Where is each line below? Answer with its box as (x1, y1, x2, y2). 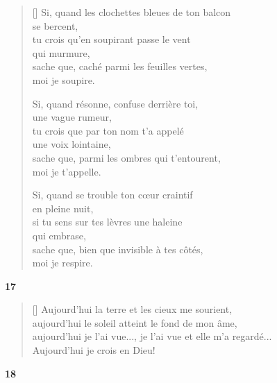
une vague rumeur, (32, 110, 112, 124)
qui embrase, (32, 228, 86, 242)
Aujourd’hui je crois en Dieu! (32, 343, 156, 357)
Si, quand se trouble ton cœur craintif (32, 187, 193, 202)
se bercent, (32, 18, 78, 33)
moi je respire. (32, 255, 93, 270)
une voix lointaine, (32, 137, 111, 151)
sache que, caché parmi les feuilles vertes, (32, 59, 208, 74)
